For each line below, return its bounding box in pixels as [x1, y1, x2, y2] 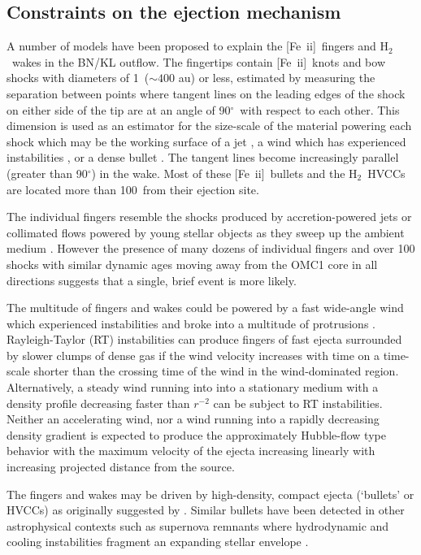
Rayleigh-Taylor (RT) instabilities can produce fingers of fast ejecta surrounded [7, 331, 402, 348]
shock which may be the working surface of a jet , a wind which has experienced [7, 132, 406, 150]
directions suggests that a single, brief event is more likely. [7, 271, 297, 288]
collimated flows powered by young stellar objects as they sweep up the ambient [7, 223, 405, 241]
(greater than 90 [7, 164, 88, 181]
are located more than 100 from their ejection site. [7, 180, 259, 197]
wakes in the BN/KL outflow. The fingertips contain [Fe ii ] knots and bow [11, 53, 386, 70]
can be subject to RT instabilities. [213, 394, 383, 411]
